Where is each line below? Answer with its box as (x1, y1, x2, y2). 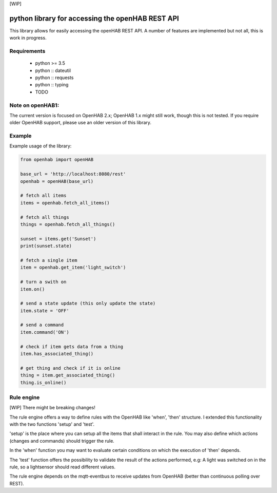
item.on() (20, 286, 45, 292)
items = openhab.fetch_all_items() (20, 200, 110, 205)
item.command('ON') (20, 329, 69, 335)
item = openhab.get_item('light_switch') (20, 264, 126, 271)
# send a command (20, 322, 64, 328)
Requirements (9, 48, 46, 55)
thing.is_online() (20, 380, 67, 385)
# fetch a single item (20, 257, 77, 263)
